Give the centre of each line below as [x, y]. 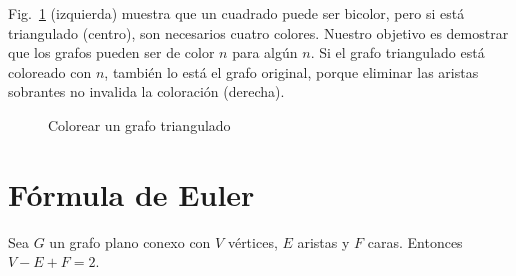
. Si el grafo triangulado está [397, 52]
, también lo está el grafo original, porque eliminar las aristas [291, 71]
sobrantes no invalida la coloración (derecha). [146, 91]
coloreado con [50, 71]
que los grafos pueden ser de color [111, 52]
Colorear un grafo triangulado [139, 124]
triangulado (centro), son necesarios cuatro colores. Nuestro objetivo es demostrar [258, 32]
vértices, [252, 241]
